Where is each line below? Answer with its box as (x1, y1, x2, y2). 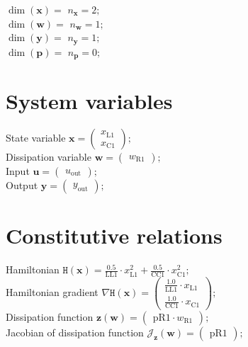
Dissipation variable (6, 149, 91, 164)
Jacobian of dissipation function (6, 324, 144, 339)
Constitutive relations (6, 221, 222, 250)
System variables (6, 86, 173, 115)
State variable (6, 130, 66, 145)
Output (6, 178, 38, 193)
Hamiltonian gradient (6, 285, 98, 300)
